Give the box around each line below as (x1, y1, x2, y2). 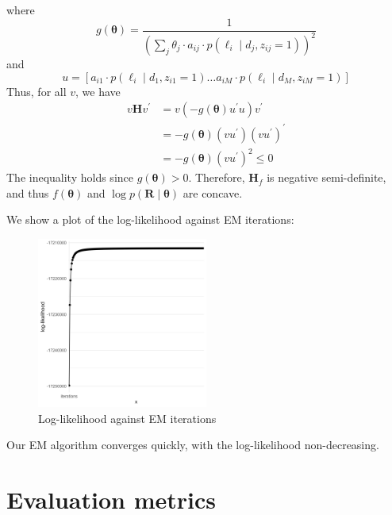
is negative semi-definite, (267, 169, 386, 186)
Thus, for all (6, 83, 67, 99)
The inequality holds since (6, 169, 133, 186)
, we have (75, 83, 121, 99)
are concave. (183, 184, 243, 201)
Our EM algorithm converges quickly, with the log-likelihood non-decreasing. (6, 436, 379, 453)
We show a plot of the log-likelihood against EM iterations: (6, 211, 294, 228)
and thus (6, 184, 49, 201)
